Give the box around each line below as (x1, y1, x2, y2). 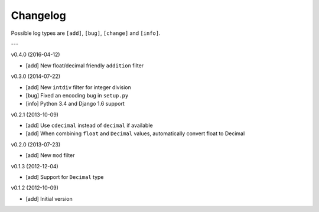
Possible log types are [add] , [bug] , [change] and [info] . (11, 30, 161, 37)
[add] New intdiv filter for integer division (25, 83, 131, 91)
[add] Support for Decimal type (25, 174, 104, 181)
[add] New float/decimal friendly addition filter (25, 62, 144, 69)
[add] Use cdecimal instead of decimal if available (25, 122, 153, 129)
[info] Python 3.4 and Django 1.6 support (25, 100, 125, 107)
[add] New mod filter (25, 152, 75, 159)
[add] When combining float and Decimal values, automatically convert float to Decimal (25, 130, 245, 137)
